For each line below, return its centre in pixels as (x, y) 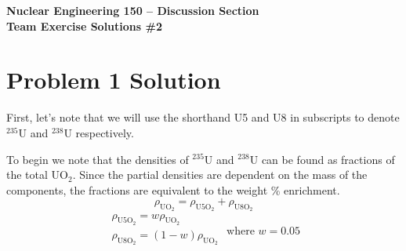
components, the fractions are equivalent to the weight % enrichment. (173, 189)
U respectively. (99, 132)
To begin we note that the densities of (98, 159)
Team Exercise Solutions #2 (84, 25)
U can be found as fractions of (322, 159)
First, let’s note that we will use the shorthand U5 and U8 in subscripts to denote (203, 117)
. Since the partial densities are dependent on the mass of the (220, 175)
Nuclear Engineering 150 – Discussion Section (133, 10)
